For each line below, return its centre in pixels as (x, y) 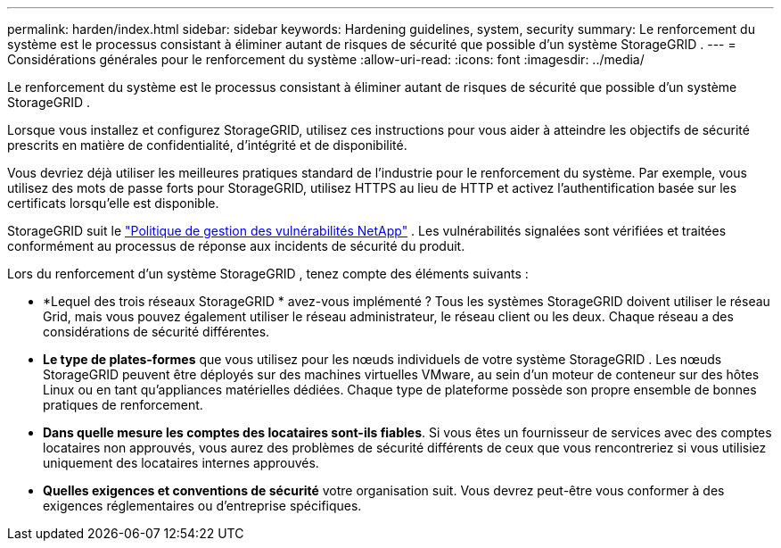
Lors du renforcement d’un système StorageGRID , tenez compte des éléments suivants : (268, 274)
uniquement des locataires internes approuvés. (181, 463)
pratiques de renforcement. (123, 405)
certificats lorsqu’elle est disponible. (113, 203)
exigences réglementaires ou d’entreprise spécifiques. (202, 506)
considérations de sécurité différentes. (156, 332)
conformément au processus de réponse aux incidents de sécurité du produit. (236, 246)
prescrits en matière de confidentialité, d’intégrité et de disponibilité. (207, 145)
